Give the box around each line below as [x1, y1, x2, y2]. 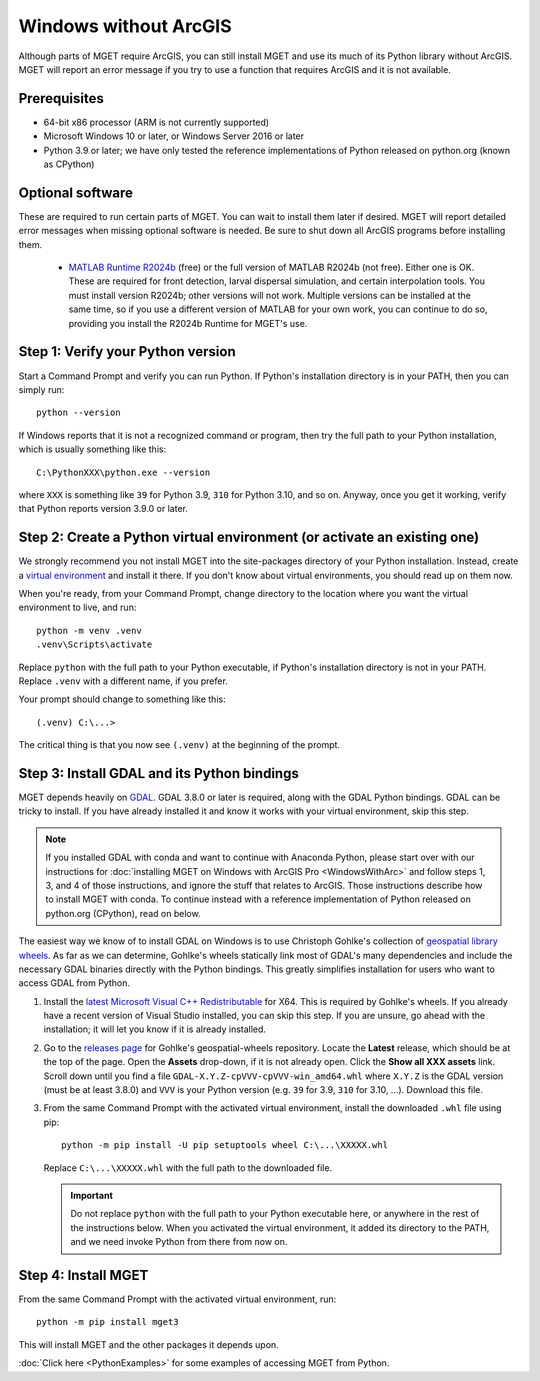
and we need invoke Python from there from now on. [70, 1236, 288, 1248]
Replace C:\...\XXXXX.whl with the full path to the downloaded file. [43, 1161, 333, 1174]
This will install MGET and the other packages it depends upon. [18, 1338, 279, 1350]
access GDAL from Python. [18, 977, 130, 989]
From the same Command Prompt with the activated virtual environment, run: [18, 1293, 337, 1305]
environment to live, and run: [18, 601, 137, 614]
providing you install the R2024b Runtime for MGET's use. [68, 317, 308, 329]
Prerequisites [18, 90, 104, 107]
